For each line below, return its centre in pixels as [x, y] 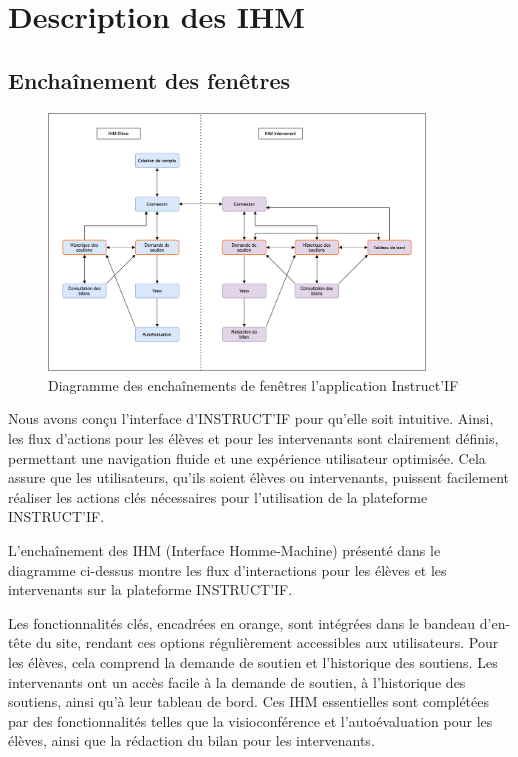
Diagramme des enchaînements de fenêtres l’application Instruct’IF [253, 384]
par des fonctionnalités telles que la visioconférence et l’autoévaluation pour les [250, 720]
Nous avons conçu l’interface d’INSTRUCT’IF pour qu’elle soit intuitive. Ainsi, [251, 418]
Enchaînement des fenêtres [149, 79]
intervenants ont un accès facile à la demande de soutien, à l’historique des [237, 681]
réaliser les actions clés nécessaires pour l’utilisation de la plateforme [218, 496]
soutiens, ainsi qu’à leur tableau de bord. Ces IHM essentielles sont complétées [248, 701]
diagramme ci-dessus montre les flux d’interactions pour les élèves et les [227, 569]
